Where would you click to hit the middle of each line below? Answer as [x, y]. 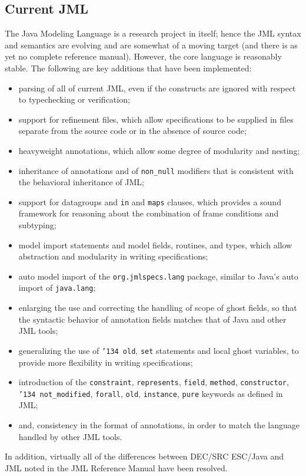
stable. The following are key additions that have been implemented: [128, 68]
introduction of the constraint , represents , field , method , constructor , [154, 382]
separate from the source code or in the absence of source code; [132, 131]
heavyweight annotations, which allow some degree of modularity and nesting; [159, 150]
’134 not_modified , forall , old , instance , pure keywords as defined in [151, 393]
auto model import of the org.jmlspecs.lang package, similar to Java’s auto [158, 276]
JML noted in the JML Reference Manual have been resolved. [116, 467]
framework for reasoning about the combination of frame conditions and [149, 213]
